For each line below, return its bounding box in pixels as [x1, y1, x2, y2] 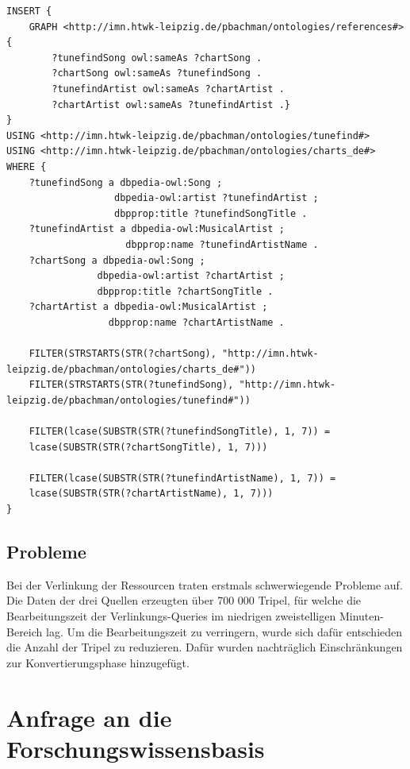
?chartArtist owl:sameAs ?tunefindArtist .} [52, 99, 290, 110]
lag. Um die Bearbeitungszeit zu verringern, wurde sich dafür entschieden [45, 623, 403, 640]
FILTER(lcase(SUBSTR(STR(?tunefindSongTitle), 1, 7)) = [29, 426, 331, 438]
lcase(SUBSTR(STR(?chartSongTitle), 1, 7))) [29, 441, 268, 453]
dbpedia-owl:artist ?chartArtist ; [97, 270, 285, 282]
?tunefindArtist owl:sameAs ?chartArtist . [52, 83, 285, 95]
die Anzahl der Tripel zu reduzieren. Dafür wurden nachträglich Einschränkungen [6, 639, 403, 655]
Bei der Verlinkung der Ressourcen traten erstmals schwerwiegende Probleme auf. [6, 576, 403, 593]
